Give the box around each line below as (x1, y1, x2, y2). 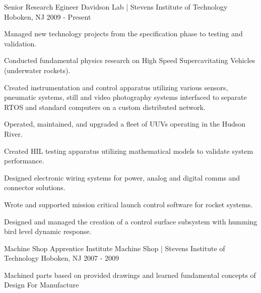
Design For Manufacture (4, 279, 79, 290)
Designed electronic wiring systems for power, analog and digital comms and (4, 172, 240, 183)
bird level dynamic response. (4, 226, 92, 237)
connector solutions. (4, 182, 66, 193)
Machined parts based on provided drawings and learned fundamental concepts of (4, 269, 256, 280)
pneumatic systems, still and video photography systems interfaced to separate (4, 92, 247, 102)
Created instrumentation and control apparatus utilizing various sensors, (4, 82, 228, 92)
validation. (4, 38, 37, 48)
